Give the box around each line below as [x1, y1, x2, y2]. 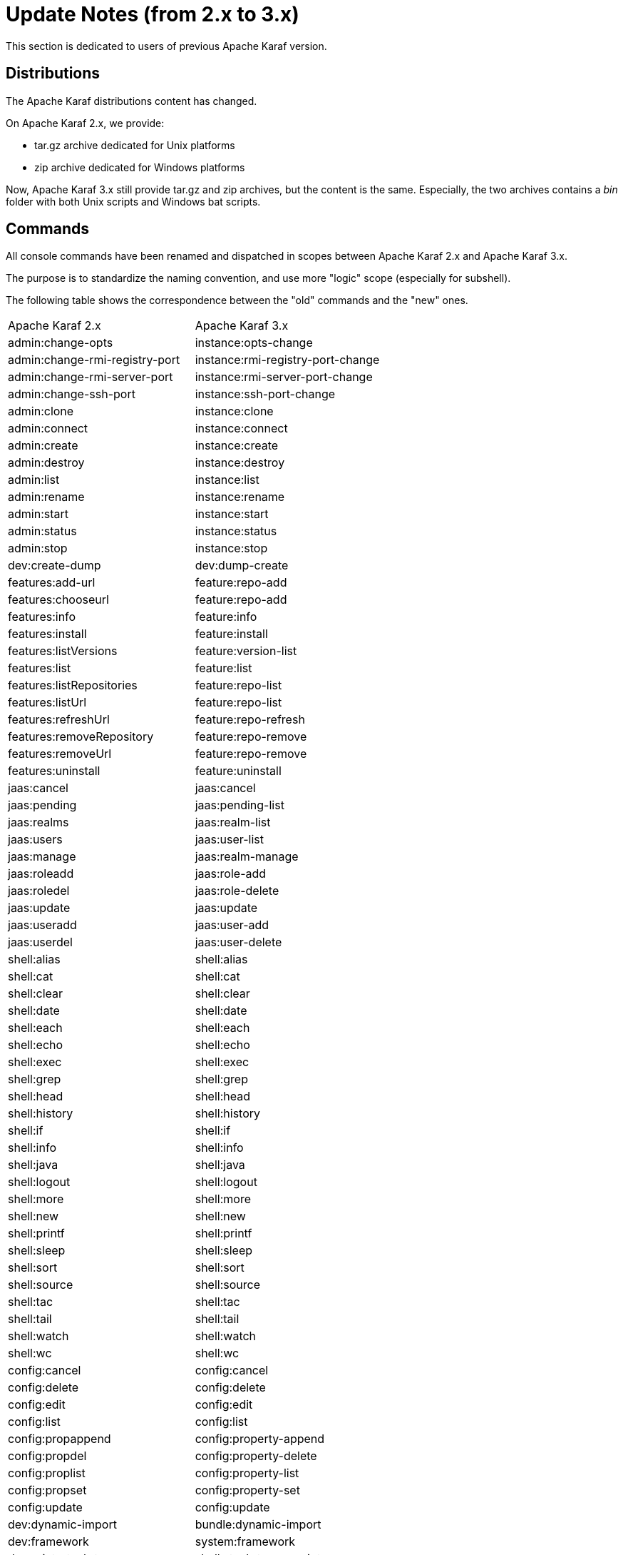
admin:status [8, 524, 77, 539]
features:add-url [8, 575, 96, 590]
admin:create [8, 438, 78, 453]
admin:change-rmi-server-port [8, 370, 173, 385]
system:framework [195, 1534, 296, 1549]
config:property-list [195, 1466, 299, 1481]
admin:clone [8, 404, 74, 419]
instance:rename [195, 490, 285, 505]
